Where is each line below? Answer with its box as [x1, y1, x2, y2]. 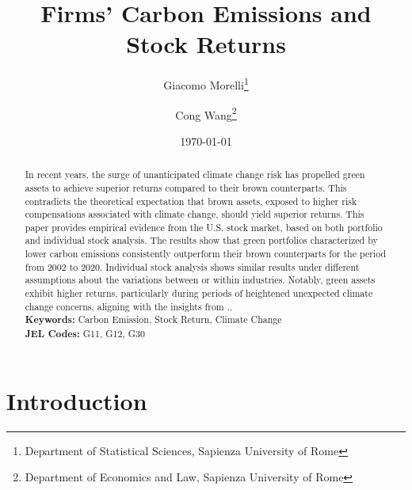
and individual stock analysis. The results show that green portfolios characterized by [25, 234, 378, 247]
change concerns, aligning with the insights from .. [25, 299, 233, 313]
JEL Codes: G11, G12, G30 [25, 327, 145, 341]
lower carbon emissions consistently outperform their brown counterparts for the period [25, 247, 387, 260]
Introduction [6, 384, 147, 416]
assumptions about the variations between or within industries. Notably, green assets [25, 273, 376, 287]
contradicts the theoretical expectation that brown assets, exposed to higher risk [25, 194, 357, 207]
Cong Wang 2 [175, 104, 237, 123]
